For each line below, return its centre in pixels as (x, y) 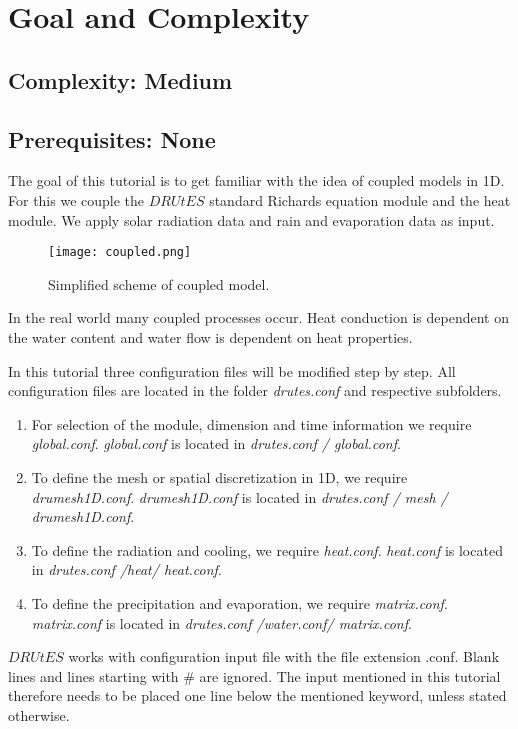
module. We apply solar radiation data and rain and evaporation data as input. (251, 219)
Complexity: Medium (120, 79)
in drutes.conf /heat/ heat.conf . (126, 569)
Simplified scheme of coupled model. (159, 283)
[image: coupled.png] (120, 252)
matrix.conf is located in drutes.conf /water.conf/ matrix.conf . (221, 622)
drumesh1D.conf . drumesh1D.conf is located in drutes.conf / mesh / (239, 496)
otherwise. (39, 714)
